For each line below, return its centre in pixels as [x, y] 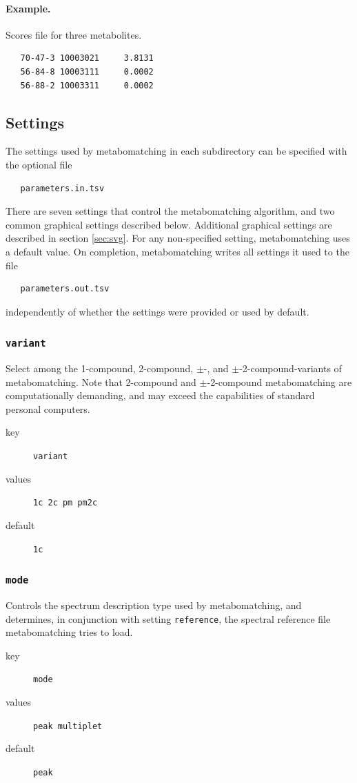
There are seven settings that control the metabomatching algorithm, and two [170, 211]
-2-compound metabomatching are [279, 381]
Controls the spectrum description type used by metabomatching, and [154, 605]
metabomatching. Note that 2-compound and [101, 381]
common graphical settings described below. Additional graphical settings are [169, 224]
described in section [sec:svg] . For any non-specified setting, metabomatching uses [178, 238]
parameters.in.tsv [62, 188]
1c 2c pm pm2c [65, 503]
